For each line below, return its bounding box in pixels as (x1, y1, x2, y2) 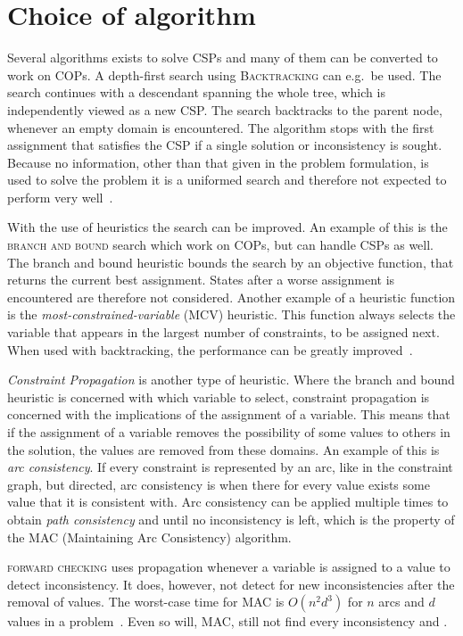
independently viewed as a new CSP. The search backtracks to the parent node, (7, 100, 442, 119)
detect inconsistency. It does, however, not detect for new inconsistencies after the (7, 574, 455, 593)
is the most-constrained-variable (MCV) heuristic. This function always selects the (7, 305, 456, 324)
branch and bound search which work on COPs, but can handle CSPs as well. (7, 235, 434, 254)
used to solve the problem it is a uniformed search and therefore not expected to (7, 170, 447, 189)
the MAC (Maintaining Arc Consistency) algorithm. (7, 527, 292, 546)
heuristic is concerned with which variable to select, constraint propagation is (7, 387, 430, 406)
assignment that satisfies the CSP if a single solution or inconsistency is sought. (7, 136, 442, 154)
